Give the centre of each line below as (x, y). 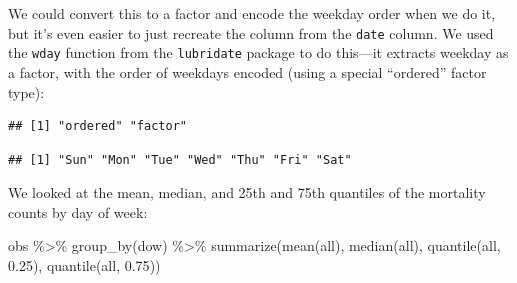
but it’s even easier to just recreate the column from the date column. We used (251, 32)
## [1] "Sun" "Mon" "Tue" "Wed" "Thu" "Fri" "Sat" (180, 159)
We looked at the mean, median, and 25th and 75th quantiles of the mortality (247, 192)
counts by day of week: (78, 211)
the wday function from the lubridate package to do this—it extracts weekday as (258, 52)
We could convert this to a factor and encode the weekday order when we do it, (252, 13)
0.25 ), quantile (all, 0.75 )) (84, 265)
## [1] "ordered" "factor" (97, 126)
